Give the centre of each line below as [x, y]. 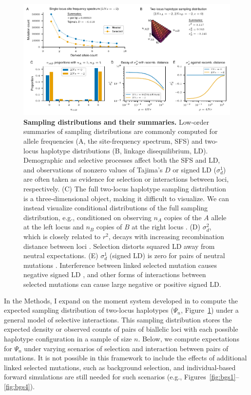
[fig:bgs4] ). [19, 386]
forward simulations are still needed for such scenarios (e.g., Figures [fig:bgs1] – [122, 377]
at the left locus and [54, 227]
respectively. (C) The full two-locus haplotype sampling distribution [125, 189]
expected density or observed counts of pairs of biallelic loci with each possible [121, 329]
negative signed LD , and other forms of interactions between [115, 274]
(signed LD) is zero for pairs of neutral [167, 255]
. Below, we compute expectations [189, 338]
